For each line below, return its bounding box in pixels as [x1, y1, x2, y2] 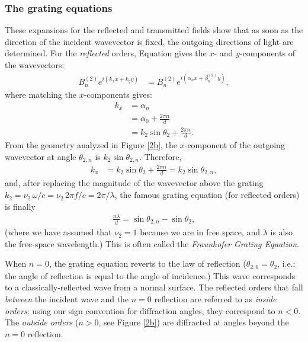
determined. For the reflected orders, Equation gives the [5, 47, 207, 59]
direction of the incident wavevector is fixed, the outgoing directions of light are [5, 35, 294, 47]
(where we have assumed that [5, 226, 112, 238]
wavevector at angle [5, 151, 76, 162]
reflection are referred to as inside [154, 293, 277, 305]
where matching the [5, 88, 76, 100]
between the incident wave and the [5, 293, 129, 305]
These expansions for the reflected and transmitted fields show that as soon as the [5, 24, 303, 36]
